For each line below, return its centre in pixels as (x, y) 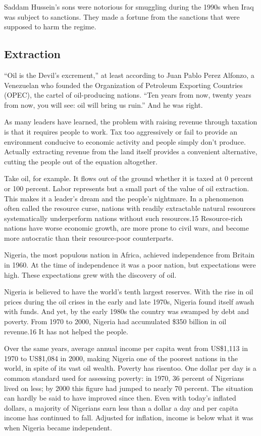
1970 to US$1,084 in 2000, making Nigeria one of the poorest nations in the (121, 358)
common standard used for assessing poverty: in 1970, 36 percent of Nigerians (124, 378)
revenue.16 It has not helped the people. (66, 331)
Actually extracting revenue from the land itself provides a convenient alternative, (131, 151)
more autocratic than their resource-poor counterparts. (89, 237)
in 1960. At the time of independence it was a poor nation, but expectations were (130, 265)
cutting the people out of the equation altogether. (81, 161)
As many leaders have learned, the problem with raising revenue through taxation (131, 122)
